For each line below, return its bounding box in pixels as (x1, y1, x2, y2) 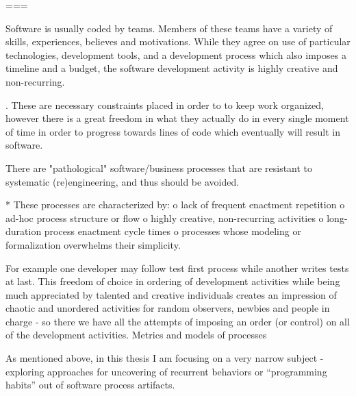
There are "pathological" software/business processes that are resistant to (5, 160, 313, 175)
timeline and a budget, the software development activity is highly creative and (5, 61, 338, 75)
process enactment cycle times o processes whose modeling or (44, 224, 301, 238)
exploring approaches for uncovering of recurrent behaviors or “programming (5, 364, 327, 378)
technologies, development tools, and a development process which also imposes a (5, 47, 346, 62)
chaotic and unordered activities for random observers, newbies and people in (5, 301, 330, 315)
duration (5, 224, 42, 238)
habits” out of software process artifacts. (5, 378, 175, 392)
